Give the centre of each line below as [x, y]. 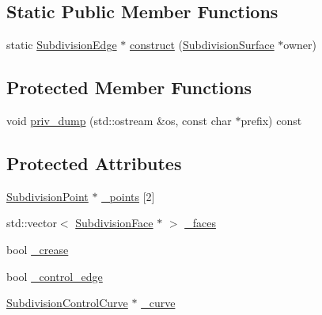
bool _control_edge [55, 276]
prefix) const [271, 120]
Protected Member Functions [129, 87]
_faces [200, 223]
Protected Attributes [94, 163]
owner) [300, 45]
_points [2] [128, 196]
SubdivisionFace [114, 223]
